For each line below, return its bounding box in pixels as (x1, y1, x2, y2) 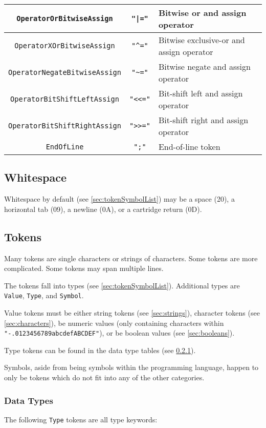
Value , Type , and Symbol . (4, 290, 84, 301)
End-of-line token (158, 141, 220, 152)
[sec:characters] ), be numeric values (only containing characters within (4, 317, 224, 328)
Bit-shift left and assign (158, 87, 243, 99)
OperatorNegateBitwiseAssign (8, 68, 121, 76)
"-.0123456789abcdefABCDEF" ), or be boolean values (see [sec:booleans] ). (4, 327, 235, 338)
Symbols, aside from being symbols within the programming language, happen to (4, 362, 259, 373)
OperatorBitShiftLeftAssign (10, 95, 119, 103)
